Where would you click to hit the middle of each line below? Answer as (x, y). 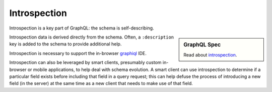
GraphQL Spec (202, 44)
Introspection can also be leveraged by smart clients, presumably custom (85, 62)
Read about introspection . (210, 55)
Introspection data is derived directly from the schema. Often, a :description (92, 37)
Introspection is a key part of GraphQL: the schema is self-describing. (82, 28)
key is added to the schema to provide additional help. (65, 44)
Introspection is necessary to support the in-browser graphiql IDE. (78, 53)
